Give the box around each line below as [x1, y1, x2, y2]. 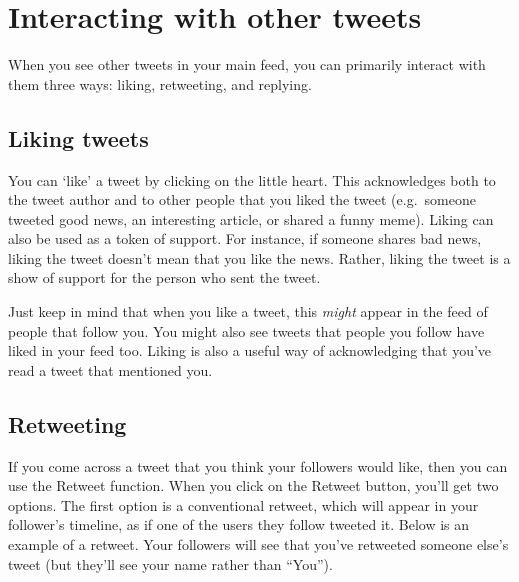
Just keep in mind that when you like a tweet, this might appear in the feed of [8, 301, 488, 322]
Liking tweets [8, 122, 149, 153]
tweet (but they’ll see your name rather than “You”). [8, 553, 333, 574]
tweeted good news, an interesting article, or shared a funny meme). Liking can [8, 208, 494, 229]
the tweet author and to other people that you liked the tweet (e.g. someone [8, 189, 476, 210]
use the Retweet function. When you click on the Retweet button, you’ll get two [8, 475, 499, 496]
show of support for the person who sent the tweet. [8, 267, 321, 288]
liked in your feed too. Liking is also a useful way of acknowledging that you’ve [8, 340, 492, 361]
